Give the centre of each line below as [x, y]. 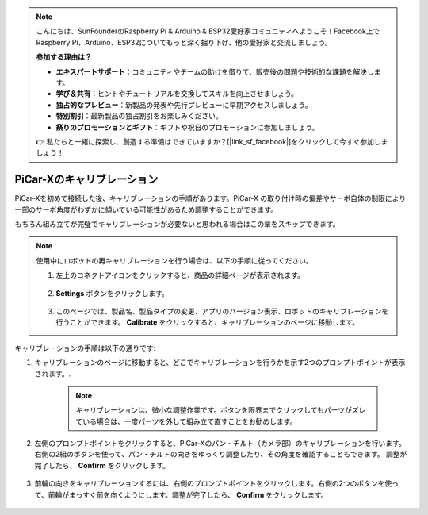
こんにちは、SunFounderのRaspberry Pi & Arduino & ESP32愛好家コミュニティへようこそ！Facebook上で [208, 31]
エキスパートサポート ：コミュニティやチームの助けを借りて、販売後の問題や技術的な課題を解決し [215, 71]
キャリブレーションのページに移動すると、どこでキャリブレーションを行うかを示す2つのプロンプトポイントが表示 [220, 363]
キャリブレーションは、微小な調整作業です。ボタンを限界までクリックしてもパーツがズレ [221, 410]
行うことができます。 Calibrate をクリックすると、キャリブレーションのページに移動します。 [208, 322]
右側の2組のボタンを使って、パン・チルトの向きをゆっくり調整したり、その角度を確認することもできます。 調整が [221, 454]
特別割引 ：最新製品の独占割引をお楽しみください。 [139, 116]
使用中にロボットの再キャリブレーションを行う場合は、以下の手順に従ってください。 [174, 260]
